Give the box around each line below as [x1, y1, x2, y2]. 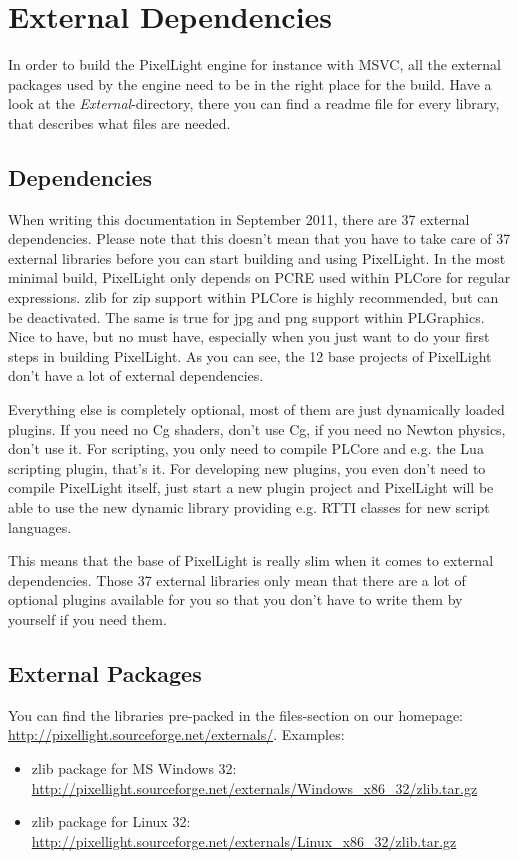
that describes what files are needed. [8, 112, 231, 133]
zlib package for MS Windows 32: [31, 757, 237, 778]
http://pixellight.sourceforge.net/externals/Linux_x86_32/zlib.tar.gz [31, 830, 457, 851]
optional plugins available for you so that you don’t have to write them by [8, 589, 463, 610]
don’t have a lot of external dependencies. [8, 365, 264, 386]
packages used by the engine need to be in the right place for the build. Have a [8, 73, 492, 94]
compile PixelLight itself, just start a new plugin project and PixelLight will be [8, 477, 494, 498]
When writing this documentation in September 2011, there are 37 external [8, 208, 470, 229]
